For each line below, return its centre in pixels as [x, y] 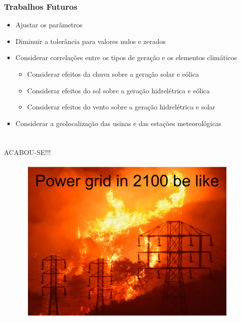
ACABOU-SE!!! [27, 152]
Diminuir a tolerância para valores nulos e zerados [91, 41]
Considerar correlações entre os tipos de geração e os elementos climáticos [126, 57]
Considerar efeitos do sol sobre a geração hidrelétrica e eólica [119, 90]
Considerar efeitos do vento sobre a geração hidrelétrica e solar [121, 107]
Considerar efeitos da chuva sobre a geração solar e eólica [113, 74]
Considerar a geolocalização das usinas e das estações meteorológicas [118, 123]
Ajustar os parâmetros [49, 25]
